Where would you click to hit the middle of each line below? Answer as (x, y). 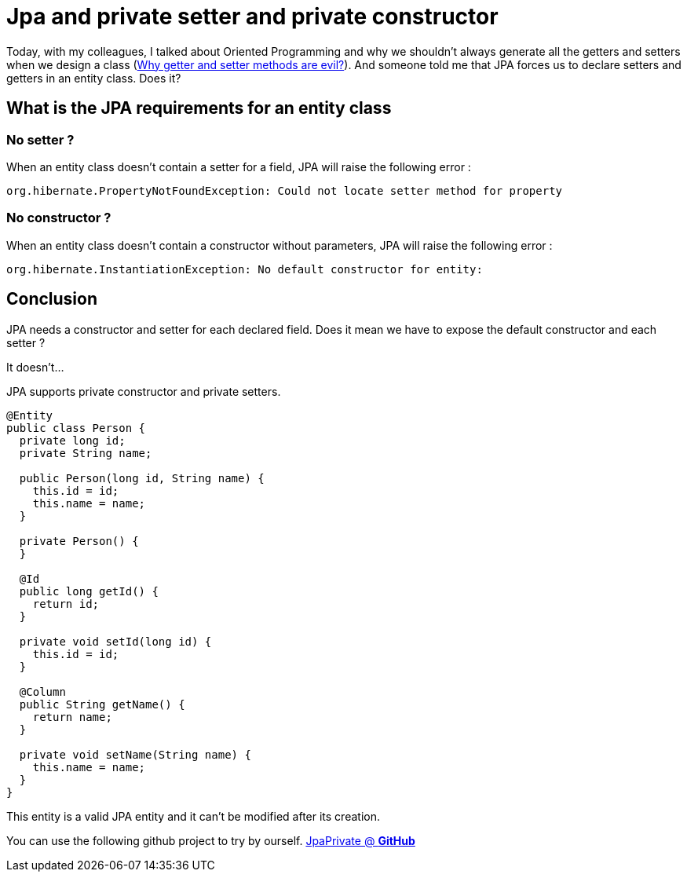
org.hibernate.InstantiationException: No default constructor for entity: (245, 269)
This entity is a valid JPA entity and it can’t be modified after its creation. (193, 816)
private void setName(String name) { (135, 754)
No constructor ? (59, 218)
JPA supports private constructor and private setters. (144, 391)
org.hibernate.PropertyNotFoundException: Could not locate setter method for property (285, 190)
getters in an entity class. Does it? (94, 78)
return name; (72, 717)
